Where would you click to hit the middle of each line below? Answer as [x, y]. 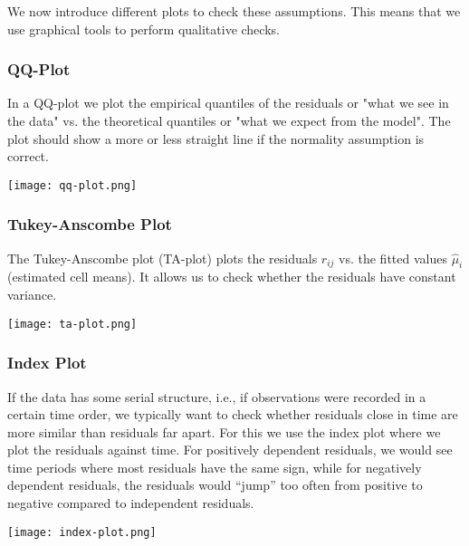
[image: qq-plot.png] [72, 185]
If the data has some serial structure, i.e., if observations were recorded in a [217, 396]
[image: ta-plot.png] [72, 324]
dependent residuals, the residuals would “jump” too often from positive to [215, 485]
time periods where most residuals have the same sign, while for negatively [215, 467]
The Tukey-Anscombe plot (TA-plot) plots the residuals [163, 258]
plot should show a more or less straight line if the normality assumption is [216, 138]
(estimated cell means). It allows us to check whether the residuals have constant [232, 277]
